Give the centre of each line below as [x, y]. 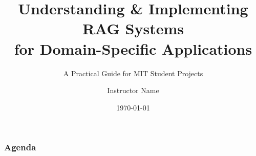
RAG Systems [133, 28]
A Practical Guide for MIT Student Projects [133, 73]
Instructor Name [133, 90]
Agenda [20, 147]
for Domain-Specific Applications [133, 48]
